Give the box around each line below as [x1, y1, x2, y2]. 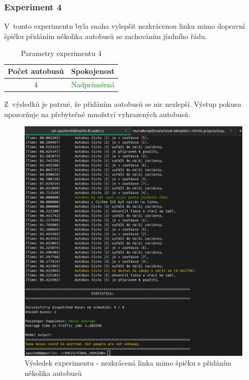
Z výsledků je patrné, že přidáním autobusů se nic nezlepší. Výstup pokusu [4, 98, 241, 109]
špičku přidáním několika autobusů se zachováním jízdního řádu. [4, 30, 207, 41]
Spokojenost [71, 66, 115, 76]
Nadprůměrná [71, 79, 115, 89]
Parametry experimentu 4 [21, 48, 102, 59]
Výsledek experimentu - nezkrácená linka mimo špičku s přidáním [25, 357, 232, 368]
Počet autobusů [8, 66, 64, 76]
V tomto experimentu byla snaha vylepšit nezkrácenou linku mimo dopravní [4, 21, 245, 31]
